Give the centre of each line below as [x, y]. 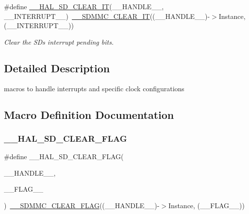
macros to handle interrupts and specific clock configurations [94, 88]
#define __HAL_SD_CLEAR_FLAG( [64, 156]
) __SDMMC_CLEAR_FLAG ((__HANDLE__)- [82, 205]
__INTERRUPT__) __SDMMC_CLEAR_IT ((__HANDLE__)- [107, 16]
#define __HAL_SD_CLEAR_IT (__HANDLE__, [84, 6]
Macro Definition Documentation [89, 114]
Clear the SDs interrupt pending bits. [59, 41]
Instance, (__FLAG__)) [207, 205]
